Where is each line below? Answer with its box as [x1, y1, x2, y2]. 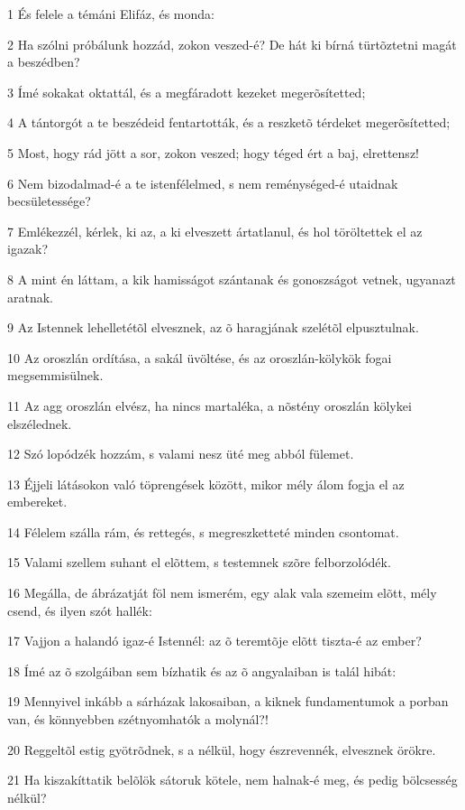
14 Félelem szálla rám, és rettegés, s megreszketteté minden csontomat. [7, 522, 399, 541]
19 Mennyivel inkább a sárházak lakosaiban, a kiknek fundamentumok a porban [7, 692, 449, 711]
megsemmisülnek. [7, 366, 104, 385]
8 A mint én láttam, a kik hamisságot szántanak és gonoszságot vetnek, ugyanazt [7, 269, 456, 288]
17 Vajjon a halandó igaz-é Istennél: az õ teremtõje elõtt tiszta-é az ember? [7, 631, 422, 650]
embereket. [7, 492, 68, 511]
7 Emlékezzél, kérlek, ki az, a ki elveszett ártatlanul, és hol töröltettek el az [7, 221, 423, 240]
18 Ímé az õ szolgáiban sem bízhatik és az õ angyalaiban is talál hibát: [7, 661, 397, 680]
